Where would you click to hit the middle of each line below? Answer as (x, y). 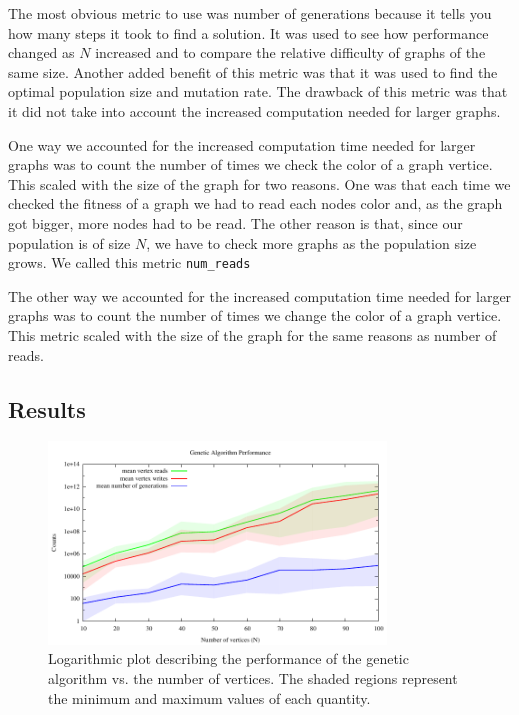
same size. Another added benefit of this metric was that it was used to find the (253, 71)
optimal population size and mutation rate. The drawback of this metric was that (258, 91)
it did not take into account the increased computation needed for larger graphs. (254, 110)
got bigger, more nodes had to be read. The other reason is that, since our (235, 222)
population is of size (69, 242)
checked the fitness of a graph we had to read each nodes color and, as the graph (255, 203)
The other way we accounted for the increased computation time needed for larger (260, 295)
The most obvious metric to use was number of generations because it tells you (250, 13)
